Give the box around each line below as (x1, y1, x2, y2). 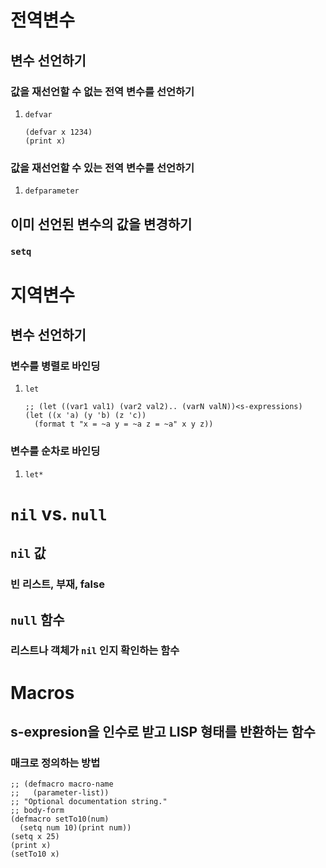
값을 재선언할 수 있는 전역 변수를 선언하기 (10, 161, 195, 175)
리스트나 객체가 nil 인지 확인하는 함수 (10, 644, 180, 658)
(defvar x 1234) (24, 127, 93, 137)
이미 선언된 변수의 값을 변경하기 (10, 216, 193, 233)
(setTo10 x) (10, 849, 60, 860)
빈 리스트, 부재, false (10, 577, 105, 591)
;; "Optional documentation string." (10, 797, 168, 807)
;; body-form (10, 806, 65, 816)
